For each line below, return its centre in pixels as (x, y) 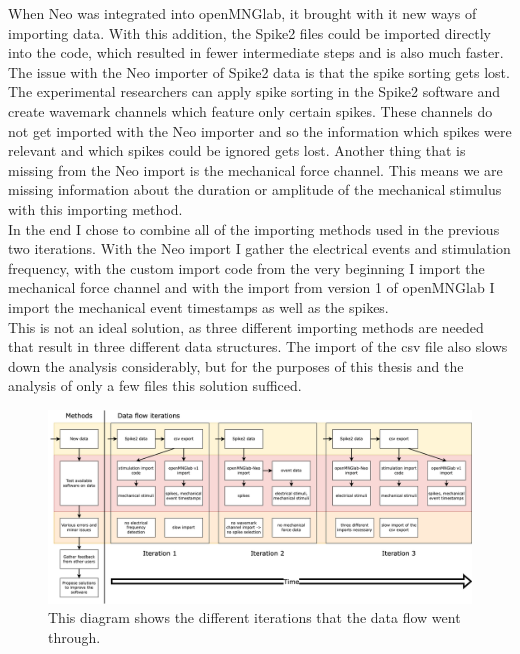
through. (74, 636)
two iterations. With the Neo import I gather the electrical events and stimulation (259, 248)
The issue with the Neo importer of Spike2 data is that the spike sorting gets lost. (259, 71)
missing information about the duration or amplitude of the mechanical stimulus (255, 189)
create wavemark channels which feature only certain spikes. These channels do (250, 110)
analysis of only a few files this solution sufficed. (155, 385)
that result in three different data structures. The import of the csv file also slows (258, 346)
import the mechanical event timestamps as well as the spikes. (198, 306)
